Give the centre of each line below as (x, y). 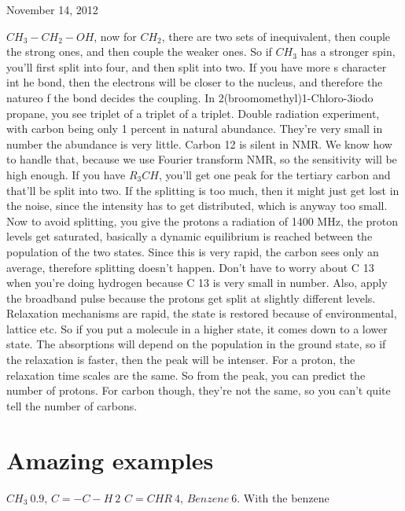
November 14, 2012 (52, 9)
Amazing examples (110, 460)
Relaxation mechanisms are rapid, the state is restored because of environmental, (202, 313)
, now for (115, 36)
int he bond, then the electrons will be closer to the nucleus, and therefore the (195, 82)
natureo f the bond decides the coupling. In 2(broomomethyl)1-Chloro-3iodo (190, 97)
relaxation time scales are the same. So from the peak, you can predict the (186, 375)
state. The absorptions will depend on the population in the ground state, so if (196, 344)
